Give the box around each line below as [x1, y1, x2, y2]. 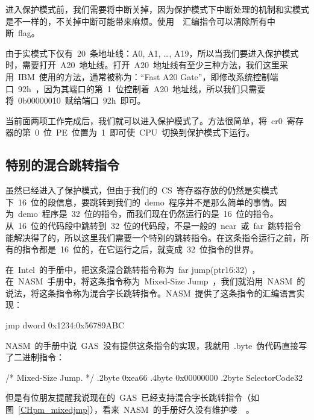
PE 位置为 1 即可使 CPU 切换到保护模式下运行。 [55, 126, 255, 139]
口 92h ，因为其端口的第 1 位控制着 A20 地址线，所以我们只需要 [5, 82, 266, 95]
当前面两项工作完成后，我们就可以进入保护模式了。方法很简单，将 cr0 [5, 114, 283, 127]
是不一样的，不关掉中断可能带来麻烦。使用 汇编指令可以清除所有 [5, 14, 267, 27]
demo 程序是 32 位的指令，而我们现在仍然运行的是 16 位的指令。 [17, 207, 278, 220]
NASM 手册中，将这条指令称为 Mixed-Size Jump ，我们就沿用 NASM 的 [17, 275, 306, 287]
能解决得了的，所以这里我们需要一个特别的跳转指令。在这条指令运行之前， [5, 231, 301, 243]
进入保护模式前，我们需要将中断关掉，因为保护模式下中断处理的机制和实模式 [5, 3, 309, 15]
